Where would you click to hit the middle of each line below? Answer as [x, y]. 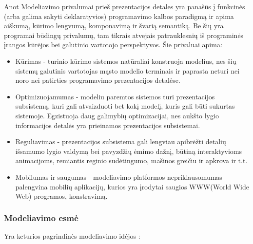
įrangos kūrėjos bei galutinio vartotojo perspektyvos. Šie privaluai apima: [113, 45]
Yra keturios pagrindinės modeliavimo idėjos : [72, 235]
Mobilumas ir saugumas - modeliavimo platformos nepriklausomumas [119, 177]
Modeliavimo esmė [41, 217]
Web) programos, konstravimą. [61, 196]
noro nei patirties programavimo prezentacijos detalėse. [98, 80]
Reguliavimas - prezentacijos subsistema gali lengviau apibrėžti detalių [121, 141]
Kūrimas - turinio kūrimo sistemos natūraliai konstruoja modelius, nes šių [126, 61]
